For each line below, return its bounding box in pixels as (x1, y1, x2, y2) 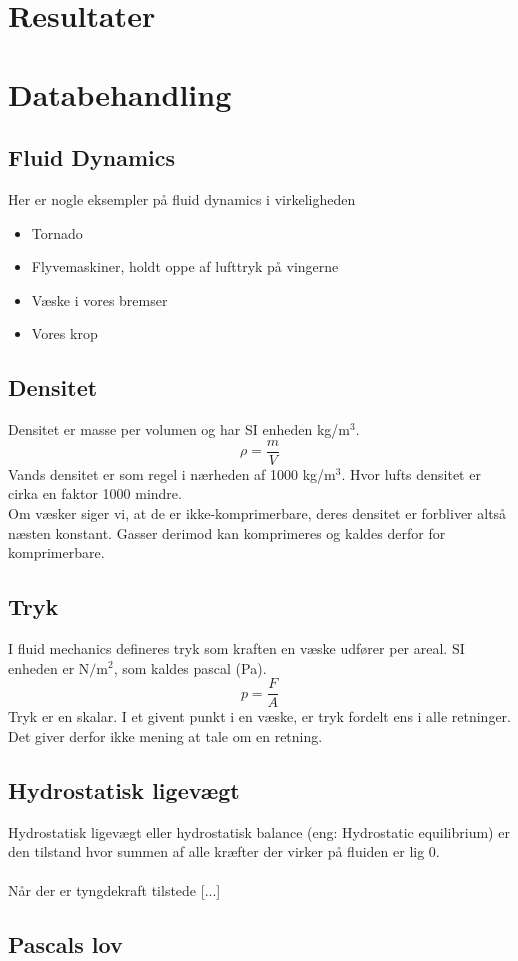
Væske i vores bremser (31, 289, 168, 310)
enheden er (8, 657, 75, 678)
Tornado (31, 222, 83, 243)
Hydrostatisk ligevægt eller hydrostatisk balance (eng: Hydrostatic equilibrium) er (8, 821, 510, 842)
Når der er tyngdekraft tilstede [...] (8, 880, 221, 901)
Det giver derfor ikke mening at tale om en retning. (8, 725, 323, 746)
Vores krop (31, 323, 98, 344)
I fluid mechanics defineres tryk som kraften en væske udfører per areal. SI (8, 637, 465, 658)
